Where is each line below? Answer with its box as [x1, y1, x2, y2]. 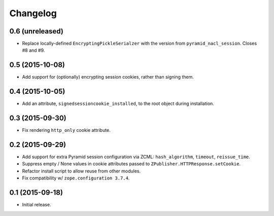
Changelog [9, 8, 57, 19]
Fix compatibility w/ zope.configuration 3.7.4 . [22, 175, 130, 181]
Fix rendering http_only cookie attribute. [22, 127, 111, 133]
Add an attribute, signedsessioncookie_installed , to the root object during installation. [22, 100, 214, 106]
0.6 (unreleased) [9, 27, 63, 35]
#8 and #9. [22, 47, 45, 53]
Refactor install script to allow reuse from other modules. [22, 168, 141, 174]
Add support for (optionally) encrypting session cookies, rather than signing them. [22, 74, 194, 80]
